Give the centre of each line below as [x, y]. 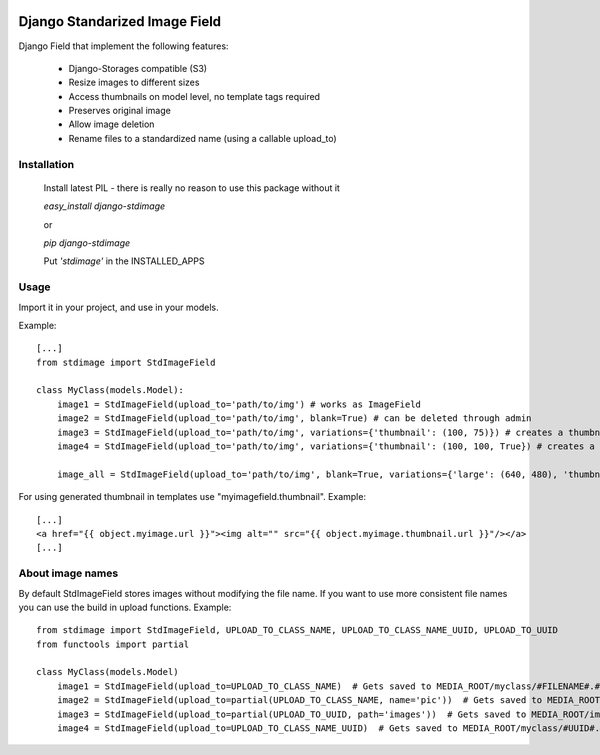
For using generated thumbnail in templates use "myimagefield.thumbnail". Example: [192, 497]
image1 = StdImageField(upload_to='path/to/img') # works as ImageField [239, 404]
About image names [68, 573]
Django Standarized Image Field [120, 21]
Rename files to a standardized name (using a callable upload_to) [202, 138]
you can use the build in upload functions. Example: [125, 607]
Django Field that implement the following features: [123, 46]
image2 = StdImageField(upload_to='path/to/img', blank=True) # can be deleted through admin [294, 418]
